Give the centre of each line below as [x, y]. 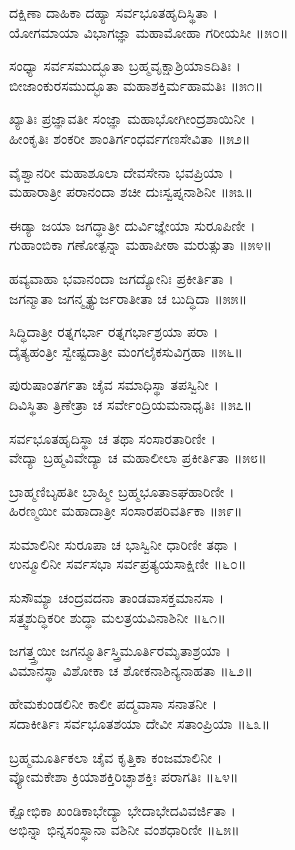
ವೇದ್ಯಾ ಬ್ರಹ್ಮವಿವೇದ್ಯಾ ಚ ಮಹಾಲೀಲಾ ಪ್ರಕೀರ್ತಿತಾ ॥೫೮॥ [138, 457]
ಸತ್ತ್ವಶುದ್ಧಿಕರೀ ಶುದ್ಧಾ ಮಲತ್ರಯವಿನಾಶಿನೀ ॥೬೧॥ [117, 616]
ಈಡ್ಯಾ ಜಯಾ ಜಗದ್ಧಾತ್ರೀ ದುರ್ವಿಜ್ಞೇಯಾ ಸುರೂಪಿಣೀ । [132, 224]
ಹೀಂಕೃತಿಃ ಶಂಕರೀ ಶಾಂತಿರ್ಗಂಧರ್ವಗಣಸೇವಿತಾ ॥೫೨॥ [130, 137]
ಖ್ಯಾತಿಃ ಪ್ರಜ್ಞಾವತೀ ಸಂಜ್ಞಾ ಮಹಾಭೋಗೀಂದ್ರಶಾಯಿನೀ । [132, 118]
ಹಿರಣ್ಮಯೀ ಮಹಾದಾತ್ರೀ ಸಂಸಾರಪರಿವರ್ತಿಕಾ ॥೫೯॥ [126, 510]
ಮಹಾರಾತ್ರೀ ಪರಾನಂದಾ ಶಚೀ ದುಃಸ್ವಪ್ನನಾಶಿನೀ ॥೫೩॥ [131, 191]
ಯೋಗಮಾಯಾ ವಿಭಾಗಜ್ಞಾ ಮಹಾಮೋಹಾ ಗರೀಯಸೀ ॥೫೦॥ [149, 31]
